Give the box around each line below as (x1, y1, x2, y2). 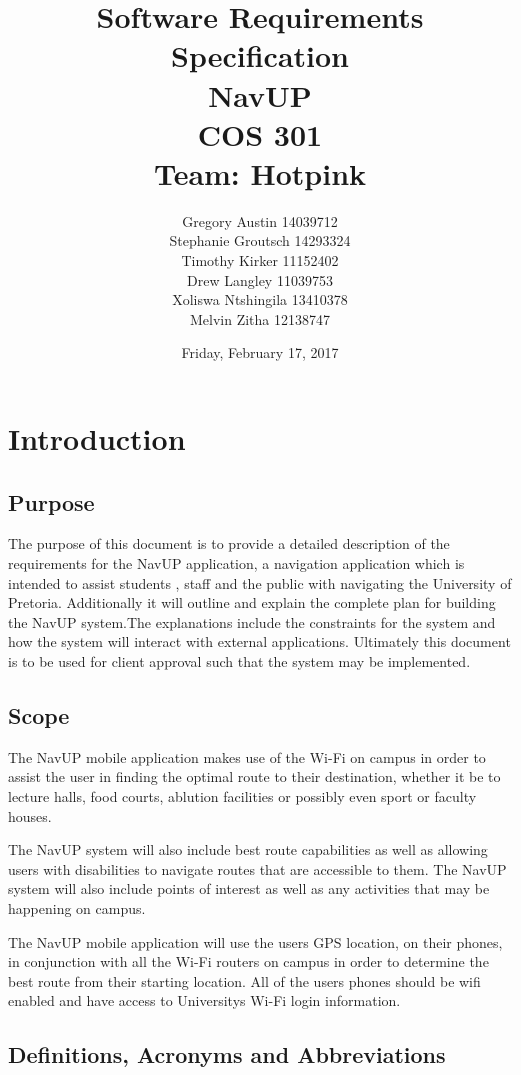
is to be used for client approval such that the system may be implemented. (8, 650, 471, 671)
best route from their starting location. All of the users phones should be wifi (8, 970, 481, 991)
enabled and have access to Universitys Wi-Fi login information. (8, 990, 401, 1011)
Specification (171, 35, 349, 76)
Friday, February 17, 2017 (181, 342, 339, 363)
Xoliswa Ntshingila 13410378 (172, 289, 348, 310)
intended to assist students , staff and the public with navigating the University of (8, 572, 512, 593)
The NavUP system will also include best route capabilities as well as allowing (8, 839, 488, 860)
